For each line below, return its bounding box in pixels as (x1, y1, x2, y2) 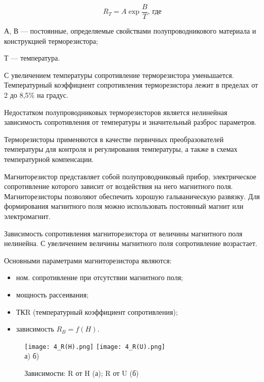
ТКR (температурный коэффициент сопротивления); (16, 306, 178, 317)
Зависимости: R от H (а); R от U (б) (24, 367, 139, 378)
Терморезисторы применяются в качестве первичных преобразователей (4, 133, 224, 144)
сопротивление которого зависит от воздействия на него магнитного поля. (4, 181, 233, 192)
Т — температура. (4, 52, 60, 63)
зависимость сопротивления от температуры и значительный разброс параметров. (4, 117, 257, 127)
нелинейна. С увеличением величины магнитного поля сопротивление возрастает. (4, 238, 257, 249)
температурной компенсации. (4, 154, 94, 164)
